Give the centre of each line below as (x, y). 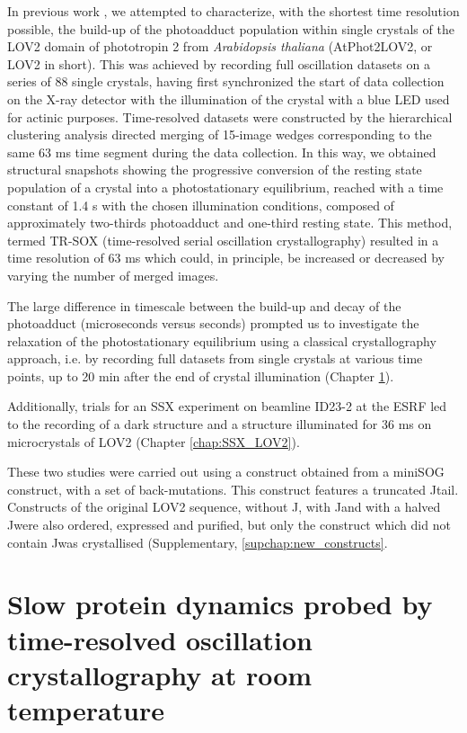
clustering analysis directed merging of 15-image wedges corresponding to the (220, 134)
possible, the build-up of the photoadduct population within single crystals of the (231, 28)
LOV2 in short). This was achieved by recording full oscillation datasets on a (219, 63)
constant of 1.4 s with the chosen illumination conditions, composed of (201, 205)
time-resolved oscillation (160, 639)
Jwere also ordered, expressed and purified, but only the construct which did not (229, 525)
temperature (86, 709)
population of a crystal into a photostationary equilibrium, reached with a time (225, 187)
